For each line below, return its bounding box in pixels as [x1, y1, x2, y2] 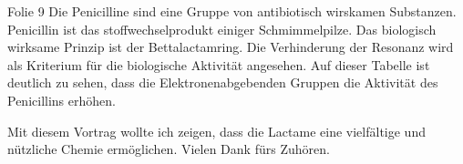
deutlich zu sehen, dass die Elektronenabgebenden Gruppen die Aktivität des [7, 73, 438, 92]
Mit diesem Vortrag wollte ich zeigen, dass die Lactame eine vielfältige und [7, 121, 426, 140]
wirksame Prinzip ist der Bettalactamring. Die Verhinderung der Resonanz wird [7, 37, 454, 56]
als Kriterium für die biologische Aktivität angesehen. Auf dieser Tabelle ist [7, 55, 430, 74]
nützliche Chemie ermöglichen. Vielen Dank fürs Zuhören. [7, 139, 330, 159]
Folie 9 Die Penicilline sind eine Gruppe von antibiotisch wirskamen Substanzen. [7, 2, 457, 20]
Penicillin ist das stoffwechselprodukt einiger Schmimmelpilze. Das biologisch [7, 19, 437, 38]
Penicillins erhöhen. [7, 90, 116, 109]
